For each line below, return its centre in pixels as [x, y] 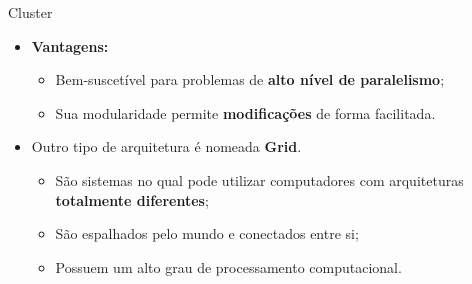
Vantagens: [70, 45]
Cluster [30, 12]
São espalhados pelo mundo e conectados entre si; [207, 233]
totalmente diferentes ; [132, 199]
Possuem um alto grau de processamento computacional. [228, 266]
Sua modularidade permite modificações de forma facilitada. [245, 112]
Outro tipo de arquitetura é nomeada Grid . [166, 146]
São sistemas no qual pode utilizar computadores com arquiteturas [259, 179]
